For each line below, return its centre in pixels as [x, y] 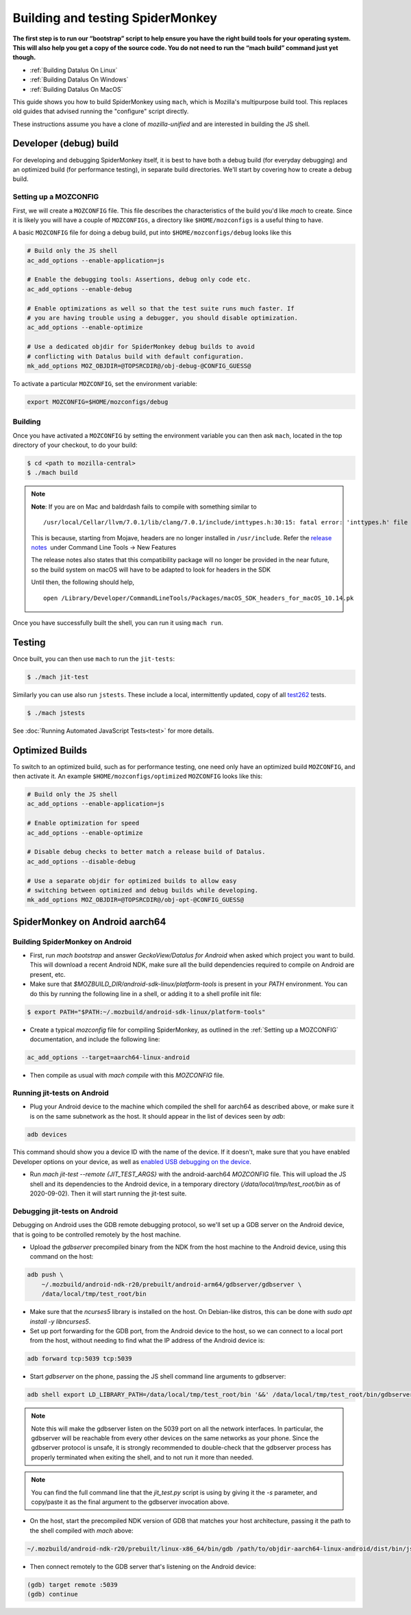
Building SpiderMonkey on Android [72, 941]
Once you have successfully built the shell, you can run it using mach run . [118, 622]
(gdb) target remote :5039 [72, 1584]
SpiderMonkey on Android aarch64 [89, 922]
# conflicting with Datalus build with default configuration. [136, 356]
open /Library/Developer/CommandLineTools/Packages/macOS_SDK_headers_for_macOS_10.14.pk [199, 598]
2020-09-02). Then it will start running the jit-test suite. [108, 1193]
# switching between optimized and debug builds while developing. [143, 890]
